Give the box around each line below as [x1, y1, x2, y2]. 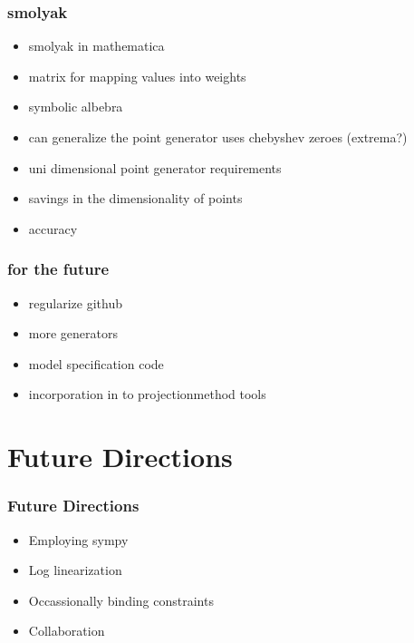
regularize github [28, 293, 122, 312]
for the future [7, 258, 110, 280]
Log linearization [28, 560, 122, 580]
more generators [28, 324, 118, 343]
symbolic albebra [28, 97, 123, 116]
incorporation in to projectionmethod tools [28, 385, 266, 404]
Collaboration [28, 621, 105, 640]
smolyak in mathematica [28, 36, 165, 55]
